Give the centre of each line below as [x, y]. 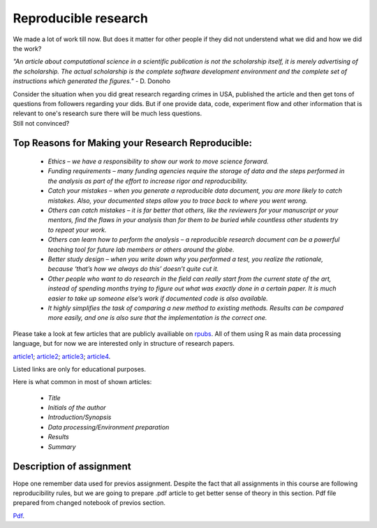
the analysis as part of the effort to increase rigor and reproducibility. [148, 181]
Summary [62, 446]
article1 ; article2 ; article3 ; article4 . [62, 356]
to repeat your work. [77, 230]
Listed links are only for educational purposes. [80, 369]
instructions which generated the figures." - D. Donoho [92, 81]
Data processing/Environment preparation [109, 427]
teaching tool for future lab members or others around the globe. [141, 249]
